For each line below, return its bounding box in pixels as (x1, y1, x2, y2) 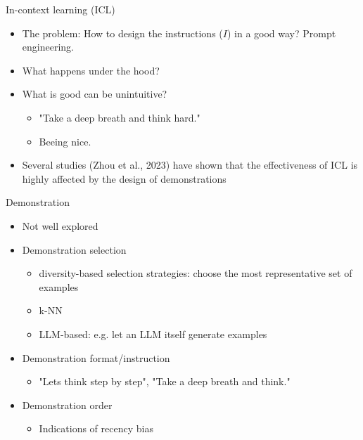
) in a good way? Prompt (227, 25, 336, 40)
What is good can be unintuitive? (22, 86, 167, 101)
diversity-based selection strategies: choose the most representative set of (39, 266, 352, 280)
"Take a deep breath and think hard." (39, 110, 200, 124)
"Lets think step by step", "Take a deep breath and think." (39, 374, 291, 389)
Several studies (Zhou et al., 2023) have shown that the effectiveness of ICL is (22, 157, 358, 172)
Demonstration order (22, 397, 113, 412)
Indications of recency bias (39, 421, 153, 436)
